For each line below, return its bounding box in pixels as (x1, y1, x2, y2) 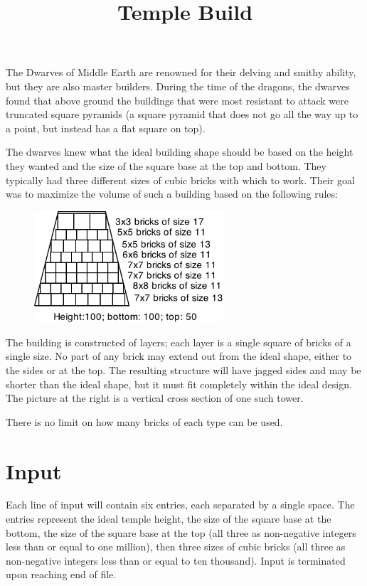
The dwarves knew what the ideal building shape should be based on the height (6, 144, 353, 159)
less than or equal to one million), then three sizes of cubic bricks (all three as (6, 539, 346, 554)
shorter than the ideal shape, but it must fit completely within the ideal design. (6, 376, 352, 391)
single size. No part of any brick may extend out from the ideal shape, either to (6, 348, 352, 363)
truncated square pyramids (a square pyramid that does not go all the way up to (6, 107, 358, 122)
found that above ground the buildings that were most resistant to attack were (6, 92, 349, 107)
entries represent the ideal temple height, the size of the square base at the (6, 511, 331, 526)
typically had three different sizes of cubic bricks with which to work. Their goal (6, 172, 355, 187)
